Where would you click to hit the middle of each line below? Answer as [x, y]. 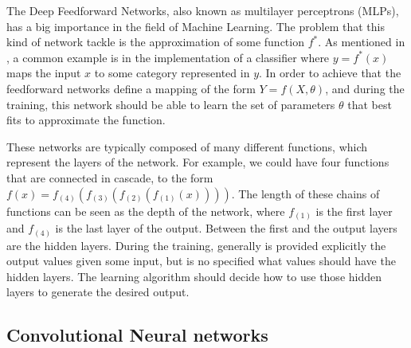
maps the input [44, 73]
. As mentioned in [362, 42]
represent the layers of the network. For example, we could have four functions [198, 162]
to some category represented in [172, 73]
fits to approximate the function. [86, 120]
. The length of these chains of [305, 193]
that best [370, 104]
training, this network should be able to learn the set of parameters [171, 104]
